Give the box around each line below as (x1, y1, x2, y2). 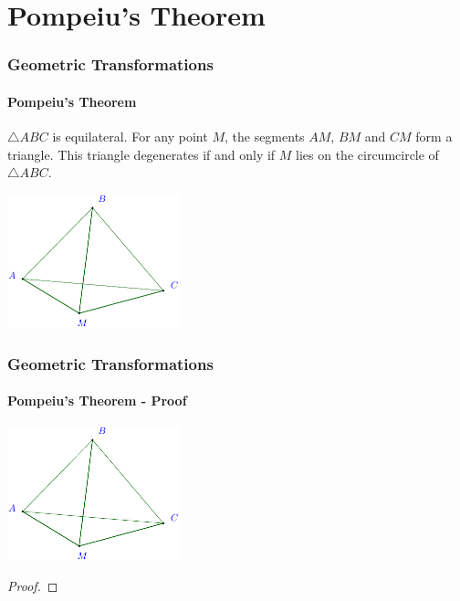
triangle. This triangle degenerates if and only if (7, 144, 276, 163)
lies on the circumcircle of (296, 144, 439, 163)
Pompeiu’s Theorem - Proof (7, 391, 187, 410)
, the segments (224, 127, 305, 146)
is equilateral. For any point (52, 127, 208, 146)
